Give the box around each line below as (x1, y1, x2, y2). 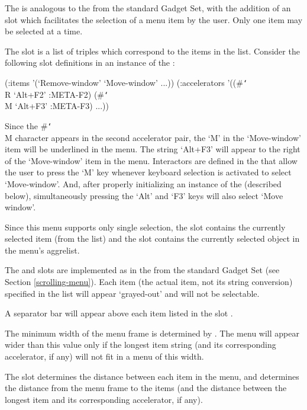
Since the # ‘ (5, 119, 52, 132)
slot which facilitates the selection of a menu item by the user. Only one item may (5, 13, 303, 25)
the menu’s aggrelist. (5, 244, 80, 256)
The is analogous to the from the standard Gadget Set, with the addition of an (5, 2, 291, 14)
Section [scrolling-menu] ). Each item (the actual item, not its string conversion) (5, 276, 293, 288)
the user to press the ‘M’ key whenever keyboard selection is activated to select (5, 166, 292, 178)
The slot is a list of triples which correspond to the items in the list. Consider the (5, 44, 300, 57)
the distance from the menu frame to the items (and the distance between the (5, 382, 287, 394)
